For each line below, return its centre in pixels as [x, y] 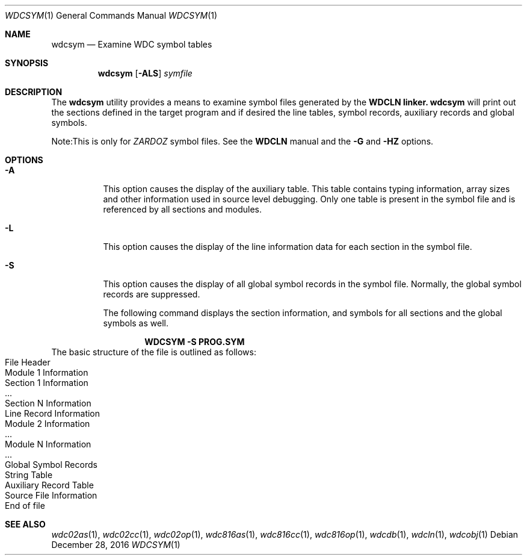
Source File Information [51, 495]
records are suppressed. [152, 294]
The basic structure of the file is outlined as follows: [154, 352]
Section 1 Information [47, 383]
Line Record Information [53, 413]
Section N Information [48, 403]
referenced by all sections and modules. [182, 209]
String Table [29, 475]
